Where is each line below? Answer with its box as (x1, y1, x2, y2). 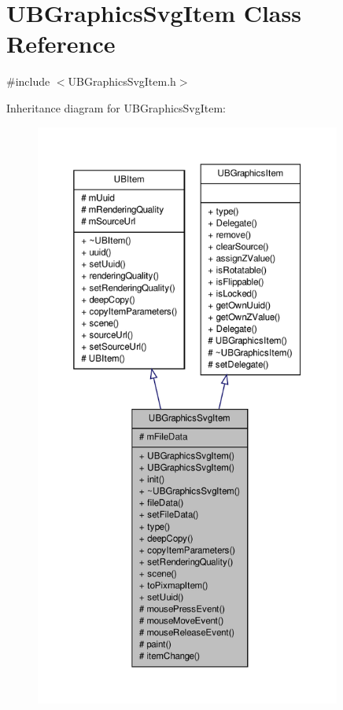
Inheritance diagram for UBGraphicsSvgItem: (6, 99, 226, 116)
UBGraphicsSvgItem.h (68, 73, 176, 90)
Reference (6, 28, 116, 60)
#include (6, 73, 50, 90)
